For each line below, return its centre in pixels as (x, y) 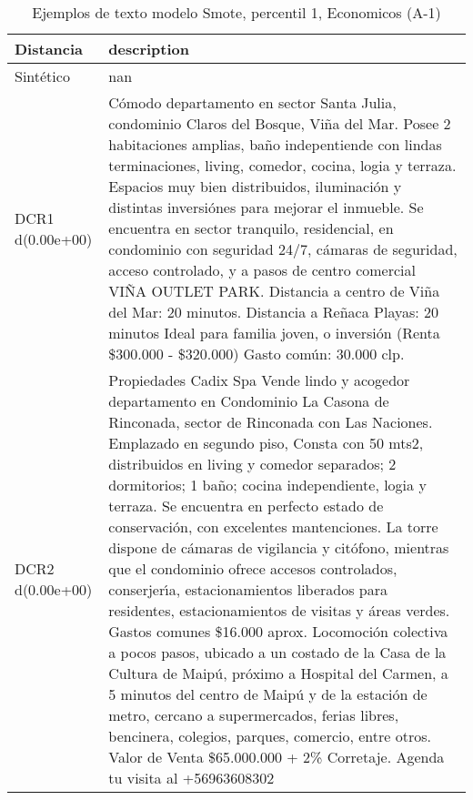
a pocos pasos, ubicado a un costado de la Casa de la (277, 652)
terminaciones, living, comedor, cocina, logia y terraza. (282, 165)
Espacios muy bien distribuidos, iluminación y (255, 186)
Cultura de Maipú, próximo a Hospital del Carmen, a (278, 673)
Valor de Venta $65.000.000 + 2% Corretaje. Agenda (277, 757)
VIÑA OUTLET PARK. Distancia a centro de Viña (274, 291)
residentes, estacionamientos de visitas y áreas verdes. (279, 610)
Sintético (42, 76)
